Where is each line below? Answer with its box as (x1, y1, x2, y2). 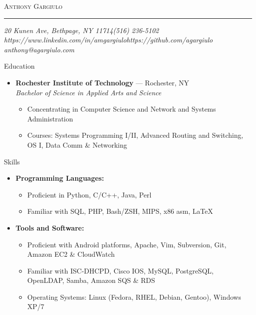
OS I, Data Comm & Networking (27, 139, 128, 150)
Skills (4, 156, 20, 166)
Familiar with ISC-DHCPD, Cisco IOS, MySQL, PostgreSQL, (27, 265, 214, 276)
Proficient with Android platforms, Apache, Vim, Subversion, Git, (27, 239, 226, 249)
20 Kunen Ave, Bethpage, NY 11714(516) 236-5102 (4, 25, 159, 35)
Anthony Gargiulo (4, 1, 63, 11)
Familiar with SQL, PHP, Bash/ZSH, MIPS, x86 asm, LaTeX (27, 206, 213, 216)
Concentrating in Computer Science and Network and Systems (27, 104, 216, 114)
